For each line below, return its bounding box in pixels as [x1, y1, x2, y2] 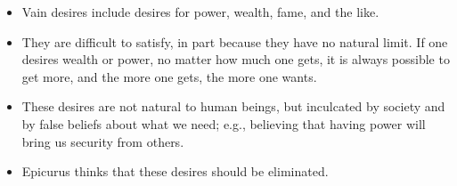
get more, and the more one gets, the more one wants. [21, 67, 317, 85]
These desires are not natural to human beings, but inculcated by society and [21, 97, 445, 116]
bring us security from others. [21, 132, 184, 150]
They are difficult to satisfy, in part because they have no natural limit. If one [21, 32, 448, 51]
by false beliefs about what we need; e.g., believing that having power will [21, 114, 426, 133]
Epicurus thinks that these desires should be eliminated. [21, 162, 329, 181]
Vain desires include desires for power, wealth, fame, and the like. [21, 3, 379, 20]
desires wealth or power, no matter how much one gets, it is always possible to [21, 50, 450, 69]
